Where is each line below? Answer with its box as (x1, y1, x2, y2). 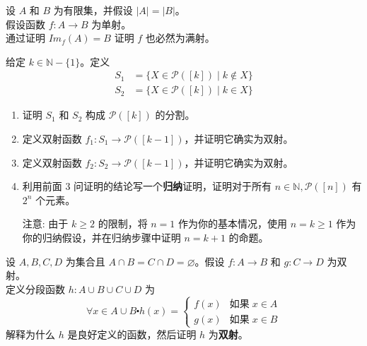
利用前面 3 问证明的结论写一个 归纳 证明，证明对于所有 (22, 179, 272, 193)
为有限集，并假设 (53, 3, 133, 17)
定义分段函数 (6, 281, 65, 296)
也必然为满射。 (145, 30, 215, 45)
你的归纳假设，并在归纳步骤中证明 (22, 230, 181, 244)
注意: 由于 (22, 216, 69, 231)
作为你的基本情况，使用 (178, 216, 288, 231)
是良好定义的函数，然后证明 (67, 326, 197, 341)
